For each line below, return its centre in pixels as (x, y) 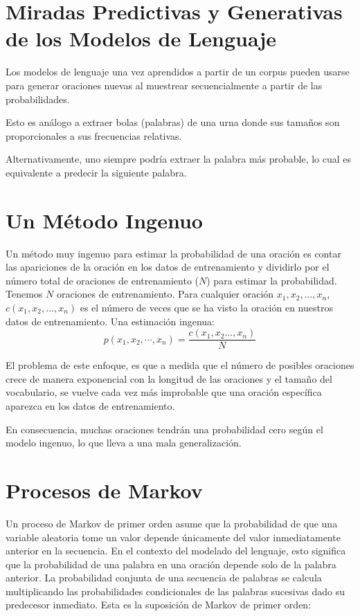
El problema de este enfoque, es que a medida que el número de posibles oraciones (180, 365)
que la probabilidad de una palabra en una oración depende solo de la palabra (171, 564)
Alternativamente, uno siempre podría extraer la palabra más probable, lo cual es (179, 159)
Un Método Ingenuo (104, 220)
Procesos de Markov (104, 490)
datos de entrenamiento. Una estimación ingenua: (110, 321)
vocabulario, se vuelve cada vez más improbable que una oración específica (164, 392)
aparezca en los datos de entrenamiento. (90, 406)
